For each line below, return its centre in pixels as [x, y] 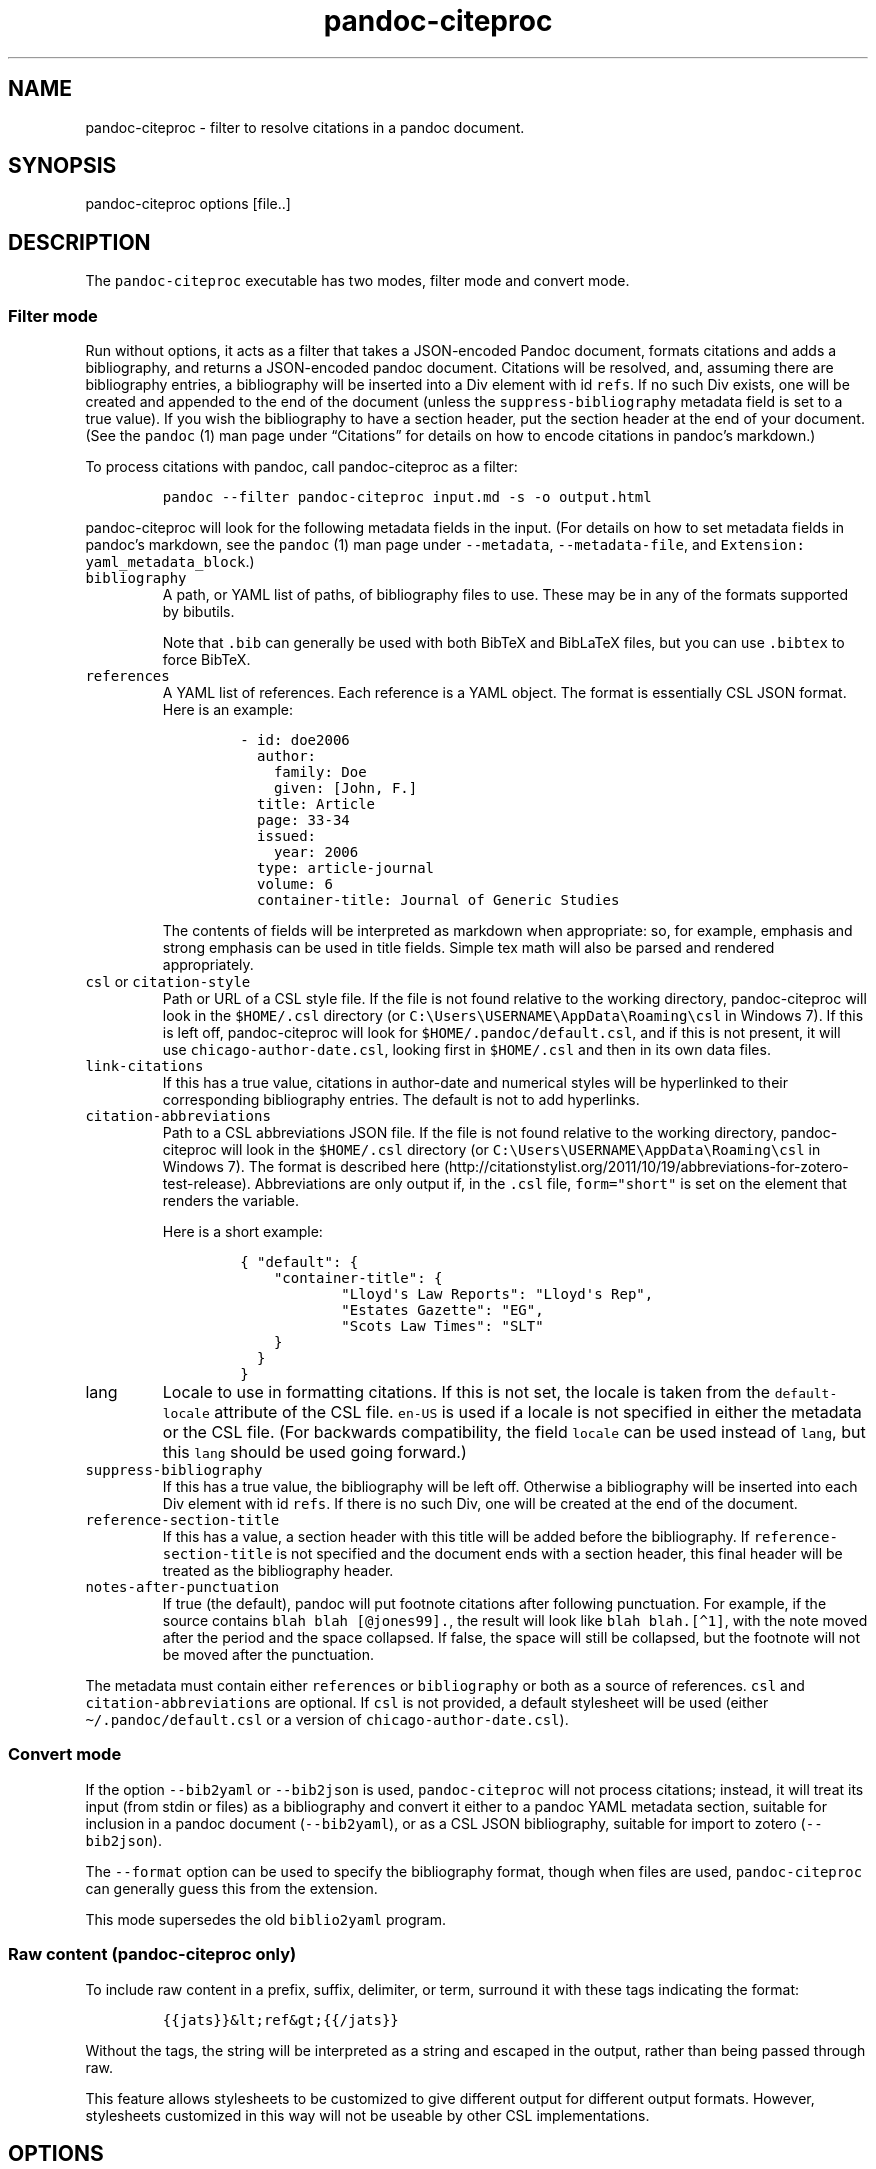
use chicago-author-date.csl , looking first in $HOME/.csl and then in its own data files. [466, 1050]
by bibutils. [198, 612]
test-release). [206, 1184]
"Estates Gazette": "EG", [442, 1310]
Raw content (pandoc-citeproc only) [152, 1954]
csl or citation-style [168, 982]
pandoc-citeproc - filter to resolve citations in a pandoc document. [305, 127]
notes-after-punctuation [182, 1587]
